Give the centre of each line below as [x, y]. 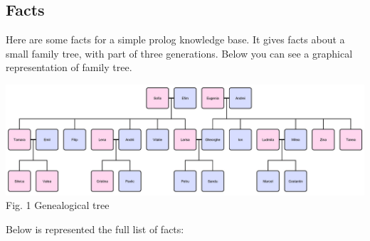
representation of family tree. [69, 67]
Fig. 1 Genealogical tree [58, 205]
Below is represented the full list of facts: [95, 229]
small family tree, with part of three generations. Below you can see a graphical [179, 53]
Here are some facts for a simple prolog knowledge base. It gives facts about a [175, 39]
